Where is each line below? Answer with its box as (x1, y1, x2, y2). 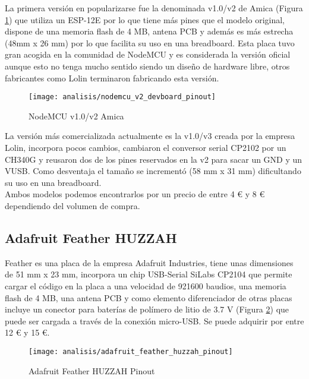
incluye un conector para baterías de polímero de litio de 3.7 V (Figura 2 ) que (5, 303, 289, 315)
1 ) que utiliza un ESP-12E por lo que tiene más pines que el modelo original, (5, 13, 285, 26)
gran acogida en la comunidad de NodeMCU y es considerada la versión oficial (5, 48, 291, 61)
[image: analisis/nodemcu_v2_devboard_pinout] (29, 93, 216, 102)
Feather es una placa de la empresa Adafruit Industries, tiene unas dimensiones (5, 256, 294, 269)
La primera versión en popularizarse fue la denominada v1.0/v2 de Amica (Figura (5, 2, 303, 14)
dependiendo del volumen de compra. (5, 199, 140, 211)
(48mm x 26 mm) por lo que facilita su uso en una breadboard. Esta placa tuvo (5, 36, 295, 49)
